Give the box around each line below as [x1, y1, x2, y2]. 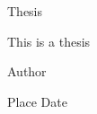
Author [7, 62, 47, 81]
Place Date [7, 92, 67, 110]
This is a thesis [7, 31, 91, 50]
